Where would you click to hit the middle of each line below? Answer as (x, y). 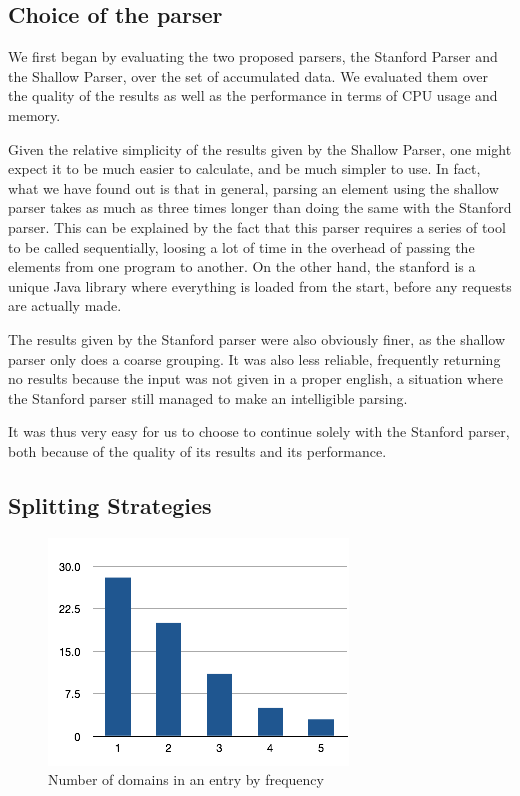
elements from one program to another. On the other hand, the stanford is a (242, 266)
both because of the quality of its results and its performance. (197, 450)
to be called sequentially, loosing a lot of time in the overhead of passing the (241, 246)
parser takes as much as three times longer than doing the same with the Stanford (260, 207)
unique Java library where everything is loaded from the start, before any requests (260, 285)
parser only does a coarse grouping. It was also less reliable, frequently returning (254, 358)
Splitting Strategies (110, 504)
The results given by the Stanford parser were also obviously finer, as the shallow (256, 338)
